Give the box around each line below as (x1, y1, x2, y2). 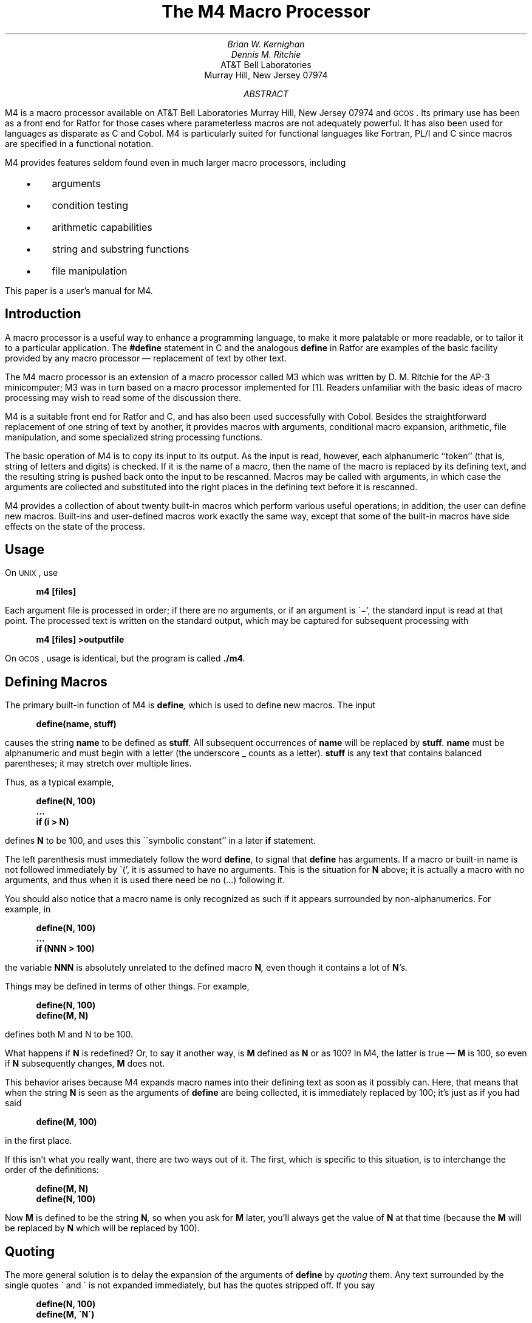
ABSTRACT (243, 88, 289, 99)
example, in (5, 904, 51, 915)
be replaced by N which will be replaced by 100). (5, 1223, 200, 1234)
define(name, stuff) (36, 719, 117, 730)
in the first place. (5, 1135, 72, 1146)
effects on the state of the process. (5, 521, 145, 532)
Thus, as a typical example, (5, 777, 114, 788)
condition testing (52, 199, 129, 211)
